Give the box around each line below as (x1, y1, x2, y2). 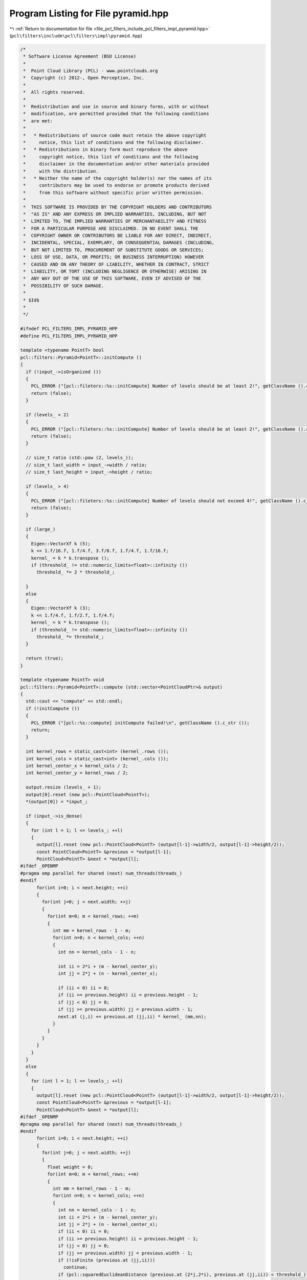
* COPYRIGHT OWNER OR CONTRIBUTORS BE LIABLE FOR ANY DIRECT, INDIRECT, (23, 233, 212, 239)
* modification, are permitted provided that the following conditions (23, 111, 209, 117)
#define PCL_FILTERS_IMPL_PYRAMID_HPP (20, 333, 118, 339)
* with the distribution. (23, 168, 99, 174)
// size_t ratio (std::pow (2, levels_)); (26, 455, 134, 461)
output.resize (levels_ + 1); (26, 784, 102, 791)
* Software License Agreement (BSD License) (23, 54, 137, 59)
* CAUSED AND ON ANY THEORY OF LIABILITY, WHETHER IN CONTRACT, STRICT (23, 261, 209, 267)
